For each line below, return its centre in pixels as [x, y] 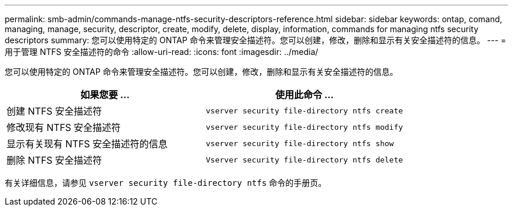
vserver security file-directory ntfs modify [305, 127]
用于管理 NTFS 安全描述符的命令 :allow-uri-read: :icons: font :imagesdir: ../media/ [162, 52]
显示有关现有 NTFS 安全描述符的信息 [87, 144]
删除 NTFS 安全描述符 [54, 160]
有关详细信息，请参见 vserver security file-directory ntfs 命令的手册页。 [166, 183]
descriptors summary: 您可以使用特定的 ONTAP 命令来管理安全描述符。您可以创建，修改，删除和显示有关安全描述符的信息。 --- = [256, 40]
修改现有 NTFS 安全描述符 [64, 127]
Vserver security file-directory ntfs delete [305, 160]
